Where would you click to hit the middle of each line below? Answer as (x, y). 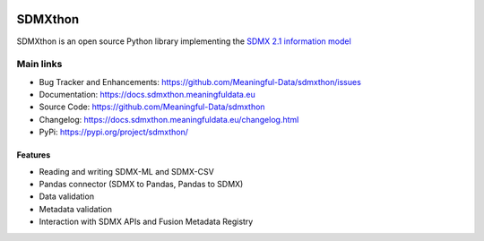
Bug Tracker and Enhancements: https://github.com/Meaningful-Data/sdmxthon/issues (200, 82)
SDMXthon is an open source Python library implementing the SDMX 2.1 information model (184, 41)
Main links (39, 65)
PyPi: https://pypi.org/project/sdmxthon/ (113, 132)
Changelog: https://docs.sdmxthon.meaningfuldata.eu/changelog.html (169, 119)
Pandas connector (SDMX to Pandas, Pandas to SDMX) (141, 184)
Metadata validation (75, 209)
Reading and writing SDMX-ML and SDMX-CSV (126, 171)
